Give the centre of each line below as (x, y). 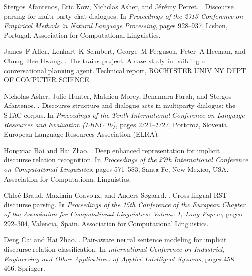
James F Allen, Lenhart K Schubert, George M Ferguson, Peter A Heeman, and (125, 51)
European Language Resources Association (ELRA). (82, 134)
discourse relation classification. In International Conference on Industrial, (114, 249)
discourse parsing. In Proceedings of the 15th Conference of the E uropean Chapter (125, 204)
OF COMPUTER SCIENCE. (47, 80)
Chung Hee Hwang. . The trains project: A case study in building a (104, 60)
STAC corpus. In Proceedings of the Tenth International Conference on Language (124, 115)
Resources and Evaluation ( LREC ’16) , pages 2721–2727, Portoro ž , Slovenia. (117, 124)
